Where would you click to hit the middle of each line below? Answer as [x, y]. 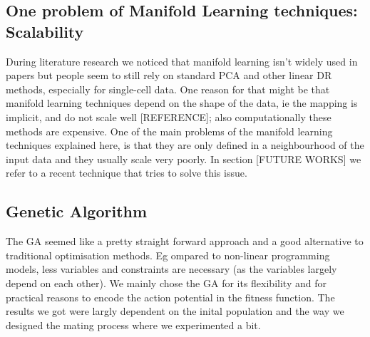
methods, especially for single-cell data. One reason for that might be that [168, 89]
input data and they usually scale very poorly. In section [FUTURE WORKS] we [184, 159]
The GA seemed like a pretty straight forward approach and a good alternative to [185, 241]
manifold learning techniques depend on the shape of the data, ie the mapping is [182, 103]
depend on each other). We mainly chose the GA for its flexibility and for [166, 282]
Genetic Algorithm [77, 211]
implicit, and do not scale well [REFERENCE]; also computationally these [169, 116]
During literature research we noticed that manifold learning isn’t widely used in [182, 61]
